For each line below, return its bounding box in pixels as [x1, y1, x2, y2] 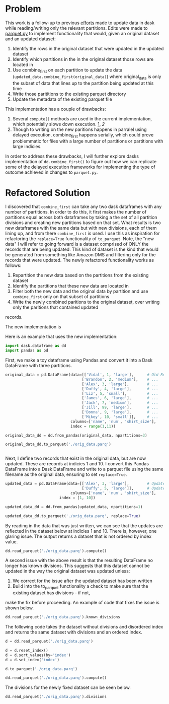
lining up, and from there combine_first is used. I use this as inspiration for [5, 230, 160, 237]
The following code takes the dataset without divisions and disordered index [5, 624, 163, 630]
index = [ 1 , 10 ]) [59, 495, 96, 500]
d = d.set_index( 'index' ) [5, 657, 59, 662]
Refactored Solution [5, 187, 91, 198]
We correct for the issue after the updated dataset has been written [12, 578, 152, 584]
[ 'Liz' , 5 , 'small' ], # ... [81, 391, 158, 396]
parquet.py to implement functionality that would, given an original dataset [5, 30, 159, 36]
